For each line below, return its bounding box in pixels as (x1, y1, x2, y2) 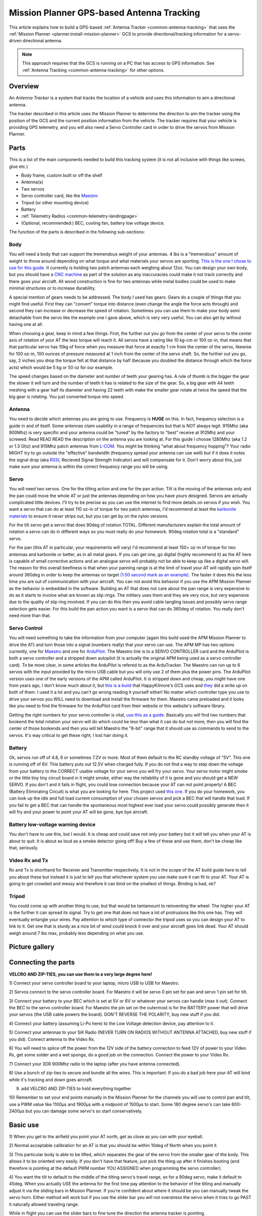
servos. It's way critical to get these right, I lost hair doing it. (9, 732, 129, 738)
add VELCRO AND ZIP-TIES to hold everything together (21, 1085, 131, 1091)
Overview (9, 82, 39, 90)
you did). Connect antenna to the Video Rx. (9, 1036, 96, 1042)
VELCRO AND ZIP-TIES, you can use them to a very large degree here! (9, 971, 152, 977)
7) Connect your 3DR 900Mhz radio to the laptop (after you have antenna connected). (9, 1061, 181, 1067)
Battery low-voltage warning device (9, 821, 96, 828)
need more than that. (9, 613, 51, 619)
